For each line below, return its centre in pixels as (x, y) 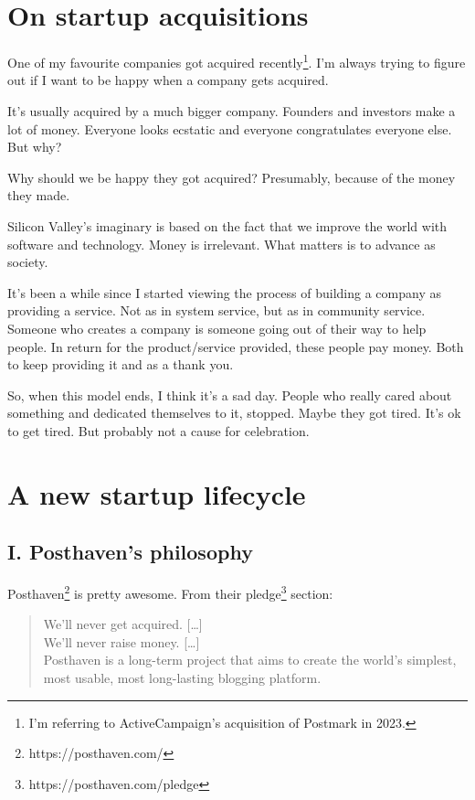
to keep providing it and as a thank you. (121, 364)
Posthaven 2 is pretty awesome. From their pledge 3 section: (170, 592)
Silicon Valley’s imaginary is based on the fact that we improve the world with (227, 225)
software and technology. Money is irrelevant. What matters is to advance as (222, 244)
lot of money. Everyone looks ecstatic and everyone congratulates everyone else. (230, 128)
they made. (39, 195)
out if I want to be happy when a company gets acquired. (168, 80)
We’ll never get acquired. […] (123, 624)
